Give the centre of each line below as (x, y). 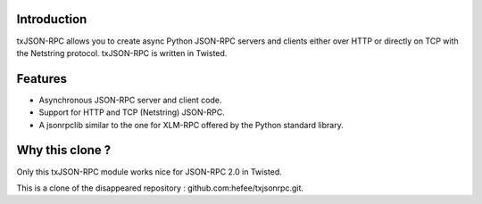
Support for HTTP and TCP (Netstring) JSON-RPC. (132, 112)
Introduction (52, 19)
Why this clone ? (64, 150)
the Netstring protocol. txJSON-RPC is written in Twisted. (122, 53)
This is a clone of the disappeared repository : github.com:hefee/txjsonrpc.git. (160, 188)
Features (42, 79)
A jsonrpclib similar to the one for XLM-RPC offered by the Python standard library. (191, 125)
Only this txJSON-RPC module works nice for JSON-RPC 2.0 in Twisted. (150, 171)
